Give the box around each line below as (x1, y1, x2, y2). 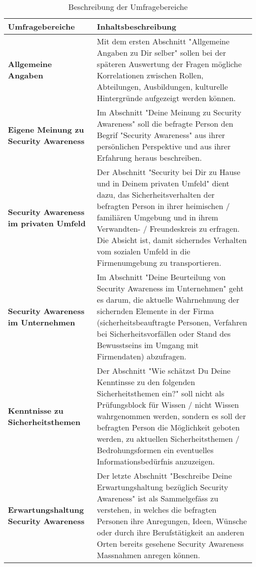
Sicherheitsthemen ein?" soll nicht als (96, 388, 224, 399)
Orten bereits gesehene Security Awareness (96, 538, 244, 549)
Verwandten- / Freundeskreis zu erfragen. (96, 223, 240, 234)
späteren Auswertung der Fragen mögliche (96, 58, 242, 70)
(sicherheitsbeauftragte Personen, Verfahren (96, 317, 248, 328)
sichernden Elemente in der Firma (96, 305, 214, 317)
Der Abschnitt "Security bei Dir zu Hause (96, 166, 241, 177)
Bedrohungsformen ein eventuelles (96, 444, 214, 456)
